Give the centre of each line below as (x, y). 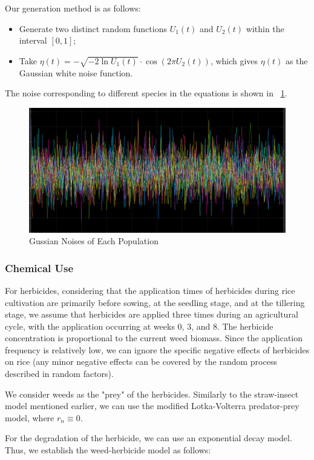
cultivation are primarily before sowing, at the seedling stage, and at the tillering (155, 302)
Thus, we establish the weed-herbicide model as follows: (108, 450)
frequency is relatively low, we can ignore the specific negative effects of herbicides (157, 349)
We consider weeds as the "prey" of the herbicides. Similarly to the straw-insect (152, 394)
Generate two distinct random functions (93, 28)
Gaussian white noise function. (76, 72)
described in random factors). (59, 374)
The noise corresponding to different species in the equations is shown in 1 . (146, 93)
